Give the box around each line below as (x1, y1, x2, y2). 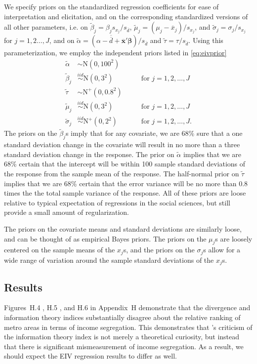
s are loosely (215, 233, 253, 243)
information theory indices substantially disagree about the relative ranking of (4, 312, 241, 323)
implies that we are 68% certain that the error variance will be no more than (4, 178, 237, 188)
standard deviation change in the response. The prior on (4, 149, 174, 159)
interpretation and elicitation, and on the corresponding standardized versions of (4, 11, 248, 21)
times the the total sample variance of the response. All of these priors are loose (4, 188, 246, 198)
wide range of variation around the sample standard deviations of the (4, 254, 214, 265)
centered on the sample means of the (4, 244, 115, 255)
